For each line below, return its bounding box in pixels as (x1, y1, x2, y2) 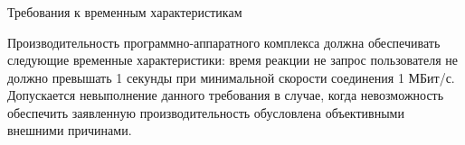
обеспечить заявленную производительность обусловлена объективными (7, 103, 404, 122)
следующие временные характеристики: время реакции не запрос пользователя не (7, 50, 458, 69)
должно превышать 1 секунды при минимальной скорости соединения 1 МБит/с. (7, 68, 455, 86)
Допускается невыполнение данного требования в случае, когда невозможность (7, 86, 444, 104)
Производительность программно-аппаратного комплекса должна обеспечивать (7, 32, 441, 51)
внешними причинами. (7, 121, 132, 140)
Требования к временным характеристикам (7, 2, 242, 21)
